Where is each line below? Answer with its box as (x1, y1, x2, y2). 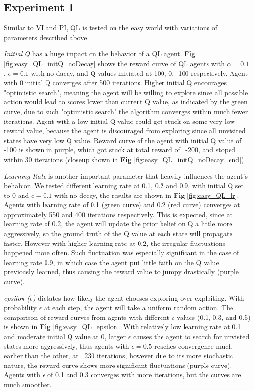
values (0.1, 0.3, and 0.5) (177, 312, 251, 322)
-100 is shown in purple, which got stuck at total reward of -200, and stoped (4, 145, 235, 155)
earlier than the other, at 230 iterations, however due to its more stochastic (4, 350, 233, 361)
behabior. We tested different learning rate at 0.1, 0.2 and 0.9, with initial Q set (4, 180, 244, 191)
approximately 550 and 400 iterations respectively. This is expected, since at (4, 209, 233, 219)
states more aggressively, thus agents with (4, 341, 129, 351)
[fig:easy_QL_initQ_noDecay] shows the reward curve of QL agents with (4, 58, 225, 68)
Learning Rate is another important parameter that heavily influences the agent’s (4, 171, 248, 181)
